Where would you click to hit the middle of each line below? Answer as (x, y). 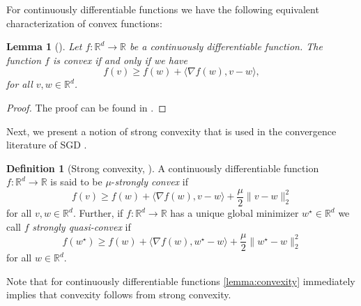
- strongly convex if (149, 182)
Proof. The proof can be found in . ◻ (86, 107)
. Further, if (98, 213)
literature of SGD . (47, 145)
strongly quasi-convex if (82, 226)
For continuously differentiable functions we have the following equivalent (163, 9)
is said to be (76, 182)
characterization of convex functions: (84, 23)
